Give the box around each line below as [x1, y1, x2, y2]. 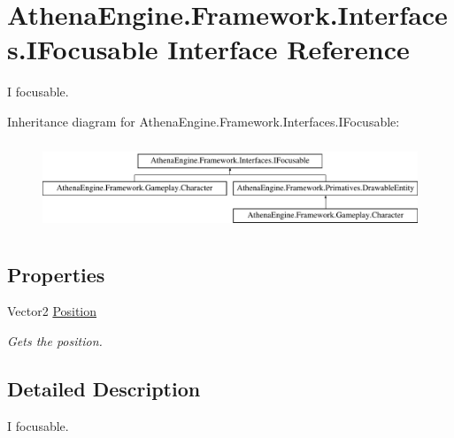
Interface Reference [167, 31, 410, 67]
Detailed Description [7, 375, 201, 403]
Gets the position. [7, 332, 103, 350]
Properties [7, 260, 105, 288]
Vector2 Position [7, 302, 97, 320]
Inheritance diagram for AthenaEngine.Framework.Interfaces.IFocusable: [7, 111, 400, 130]
